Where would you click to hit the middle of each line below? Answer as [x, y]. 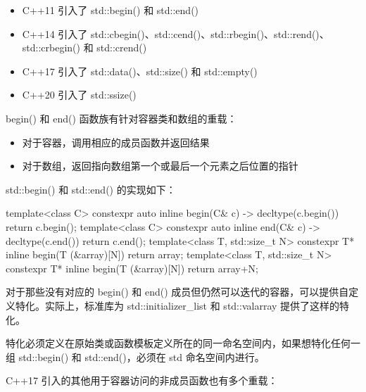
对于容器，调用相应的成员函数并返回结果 [116, 142]
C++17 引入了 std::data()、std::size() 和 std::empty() [140, 71]
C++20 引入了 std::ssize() [79, 95]
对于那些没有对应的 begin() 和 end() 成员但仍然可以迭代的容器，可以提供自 [177, 292]
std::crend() [122, 48]
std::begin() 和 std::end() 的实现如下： [91, 189]
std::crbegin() [51, 48]
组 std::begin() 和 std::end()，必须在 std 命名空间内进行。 [135, 356]
